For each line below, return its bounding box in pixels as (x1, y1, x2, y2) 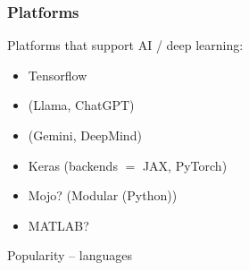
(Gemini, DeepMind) (28, 126, 142, 144)
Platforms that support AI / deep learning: (7, 36, 244, 55)
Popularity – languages (7, 246, 132, 265)
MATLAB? (28, 215, 89, 234)
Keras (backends (28, 156, 118, 174)
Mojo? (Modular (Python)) (28, 186, 178, 205)
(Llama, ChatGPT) (28, 96, 135, 114)
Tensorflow (28, 65, 87, 84)
